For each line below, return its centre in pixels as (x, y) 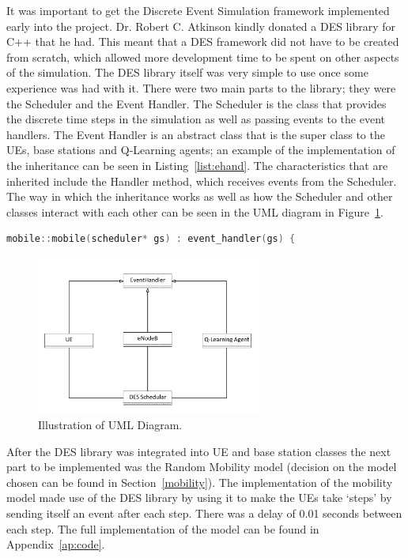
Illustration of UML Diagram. (110, 425)
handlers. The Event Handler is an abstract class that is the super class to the (196, 134)
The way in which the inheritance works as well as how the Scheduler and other (200, 196)
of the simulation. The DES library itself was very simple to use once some (187, 72)
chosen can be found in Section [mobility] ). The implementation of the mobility (200, 482)
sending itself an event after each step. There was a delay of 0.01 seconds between (204, 513)
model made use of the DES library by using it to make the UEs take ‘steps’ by (199, 498)
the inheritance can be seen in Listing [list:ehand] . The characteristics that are (197, 165)
